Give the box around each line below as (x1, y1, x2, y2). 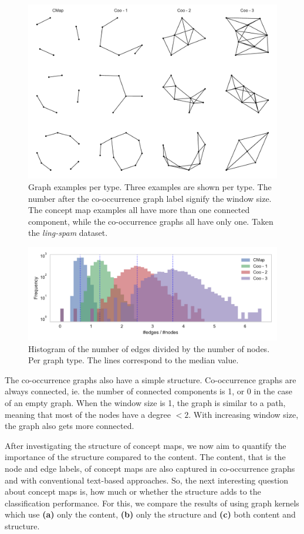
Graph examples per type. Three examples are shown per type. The (28, 181, 272, 193)
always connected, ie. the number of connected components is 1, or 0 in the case (5, 385, 292, 397)
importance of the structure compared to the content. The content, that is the (5, 451, 286, 463)
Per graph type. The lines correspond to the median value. (28, 354, 239, 366)
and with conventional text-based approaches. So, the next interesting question (5, 474, 289, 486)
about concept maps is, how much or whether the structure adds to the (5, 485, 261, 498)
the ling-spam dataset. (28, 227, 108, 239)
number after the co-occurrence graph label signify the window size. (28, 192, 272, 204)
